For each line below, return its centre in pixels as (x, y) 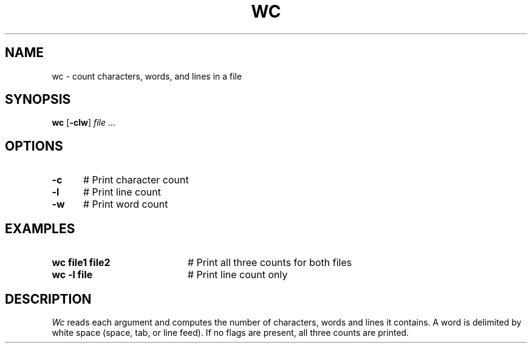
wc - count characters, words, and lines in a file (147, 76)
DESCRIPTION (48, 299)
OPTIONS (34, 146)
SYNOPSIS (38, 100)
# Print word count (125, 204)
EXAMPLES (40, 228)
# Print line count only (237, 275)
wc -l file (72, 275)
